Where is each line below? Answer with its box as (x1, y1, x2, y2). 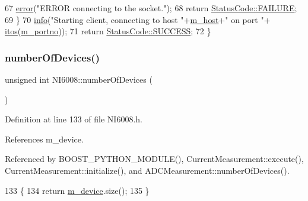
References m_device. (5, 132, 84, 145)
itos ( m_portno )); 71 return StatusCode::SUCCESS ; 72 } (5, 25, 211, 37)
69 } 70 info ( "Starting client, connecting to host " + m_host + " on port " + (5, 13, 271, 25)
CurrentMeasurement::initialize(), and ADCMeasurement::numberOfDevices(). (5, 164, 290, 176)
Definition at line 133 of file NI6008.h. (5, 113, 142, 125)
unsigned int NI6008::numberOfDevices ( (5, 73, 153, 85)
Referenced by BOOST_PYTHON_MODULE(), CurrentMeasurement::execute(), (5, 153, 304, 165)
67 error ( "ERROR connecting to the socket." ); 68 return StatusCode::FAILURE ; (5, 2, 297, 14)
